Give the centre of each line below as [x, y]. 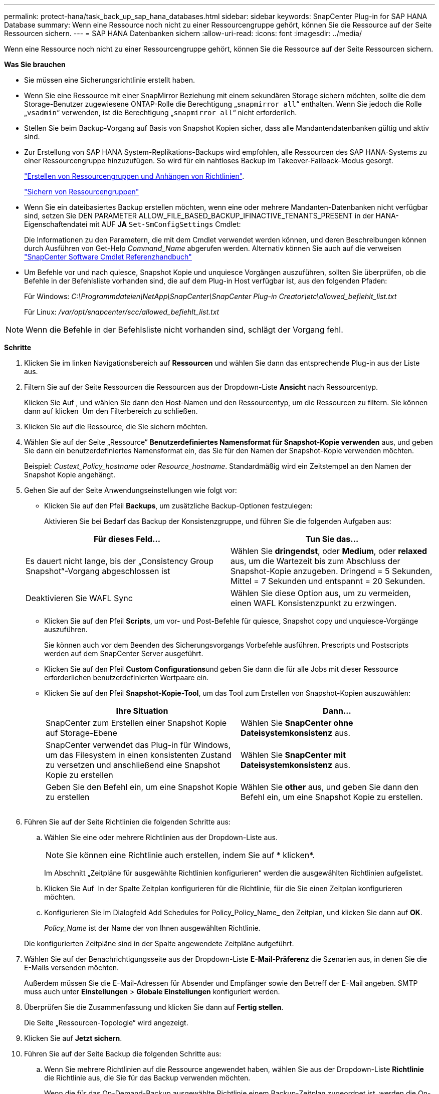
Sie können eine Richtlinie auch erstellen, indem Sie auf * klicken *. [190, 855]
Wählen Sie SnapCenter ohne [297, 723]
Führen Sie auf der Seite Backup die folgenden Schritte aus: [123, 1054]
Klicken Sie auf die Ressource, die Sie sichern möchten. [116, 427]
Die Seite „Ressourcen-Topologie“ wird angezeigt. [106, 1023]
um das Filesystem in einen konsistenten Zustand [139, 755]
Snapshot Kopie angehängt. [70, 475]
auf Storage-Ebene [81, 733]
